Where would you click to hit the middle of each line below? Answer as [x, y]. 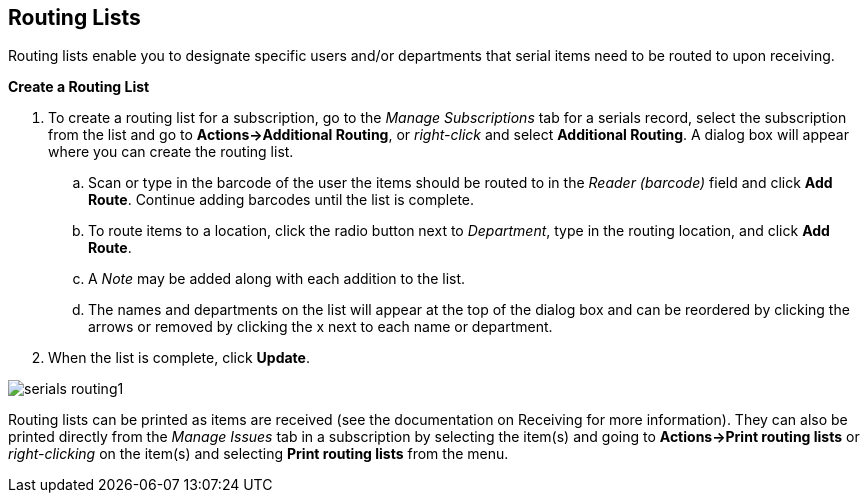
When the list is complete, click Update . [179, 358]
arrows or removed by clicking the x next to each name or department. [320, 327]
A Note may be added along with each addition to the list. [277, 279]
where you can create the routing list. [171, 152]
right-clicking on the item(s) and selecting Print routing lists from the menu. [258, 454]
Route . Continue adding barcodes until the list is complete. [281, 200]
